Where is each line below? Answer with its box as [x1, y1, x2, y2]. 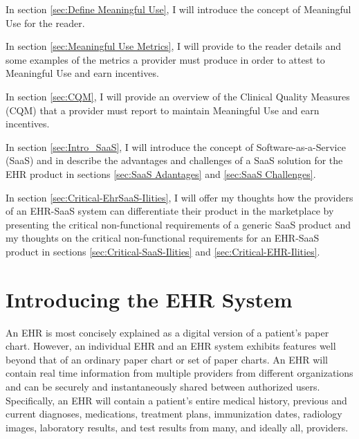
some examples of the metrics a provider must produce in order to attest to [6, 52, 325, 66]
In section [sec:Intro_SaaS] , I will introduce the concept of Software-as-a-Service [6, 139, 346, 154]
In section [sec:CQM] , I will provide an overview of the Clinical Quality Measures [6, 89, 350, 103]
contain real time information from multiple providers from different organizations [6, 366, 353, 380]
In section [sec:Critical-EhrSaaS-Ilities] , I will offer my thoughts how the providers [6, 190, 353, 204]
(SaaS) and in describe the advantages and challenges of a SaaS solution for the [6, 153, 343, 168]
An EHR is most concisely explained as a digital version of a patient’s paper [6, 325, 329, 339]
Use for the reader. [6, 15, 85, 30]
